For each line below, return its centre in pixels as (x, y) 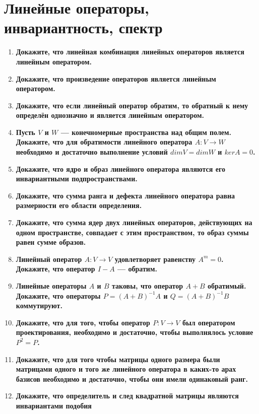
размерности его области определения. (79, 205)
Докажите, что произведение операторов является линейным (116, 78)
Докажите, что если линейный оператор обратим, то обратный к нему (132, 105)
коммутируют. (39, 305)
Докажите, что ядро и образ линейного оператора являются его (120, 168)
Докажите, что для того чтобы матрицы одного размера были (118, 359)
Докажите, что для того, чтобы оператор (83, 322)
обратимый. (227, 286)
